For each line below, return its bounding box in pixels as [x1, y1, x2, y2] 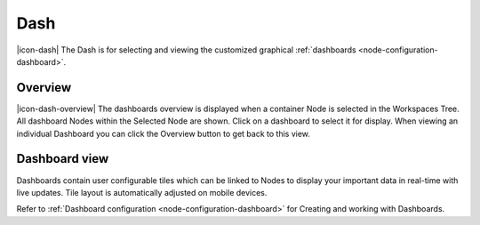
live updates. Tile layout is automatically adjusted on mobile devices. [16, 187, 268, 197]
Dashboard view [16, 151, 109, 166]
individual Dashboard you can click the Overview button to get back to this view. [16, 128, 311, 139]
